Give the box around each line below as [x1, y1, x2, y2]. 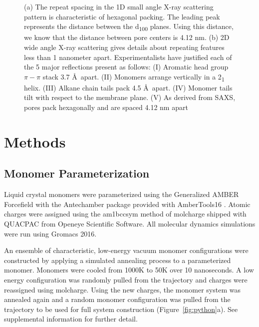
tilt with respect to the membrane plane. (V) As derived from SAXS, [24, 92, 236, 102]
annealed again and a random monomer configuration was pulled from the [4, 294, 231, 304]
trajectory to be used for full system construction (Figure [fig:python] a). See [4, 303, 238, 314]
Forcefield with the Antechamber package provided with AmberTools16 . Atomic [4, 198, 251, 209]
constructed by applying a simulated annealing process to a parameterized [4, 254, 231, 265]
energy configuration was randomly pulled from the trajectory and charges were [4, 274, 248, 284]
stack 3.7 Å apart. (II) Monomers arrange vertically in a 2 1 [42, 71, 225, 83]
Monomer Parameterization [4, 165, 150, 181]
